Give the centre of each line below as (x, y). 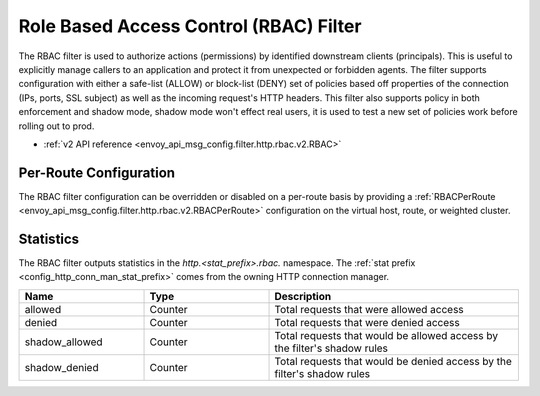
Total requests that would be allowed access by (386, 335)
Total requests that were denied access (367, 322)
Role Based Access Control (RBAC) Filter (190, 26)
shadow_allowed (64, 342)
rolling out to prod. (56, 126)
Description (303, 296)
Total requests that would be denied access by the (393, 361)
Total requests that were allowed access (369, 309)
